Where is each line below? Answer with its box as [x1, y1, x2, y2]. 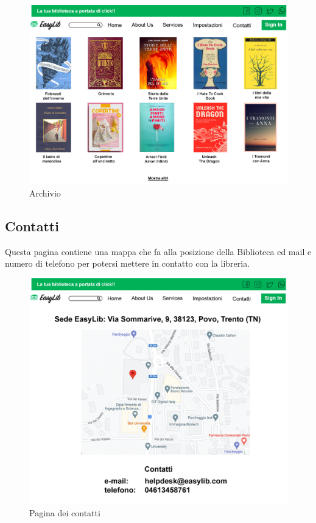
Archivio [29, 186, 61, 199]
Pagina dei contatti [29, 506, 100, 519]
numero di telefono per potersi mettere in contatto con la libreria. [5, 257, 250, 270]
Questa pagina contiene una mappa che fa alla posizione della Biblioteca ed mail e [5, 245, 312, 258]
